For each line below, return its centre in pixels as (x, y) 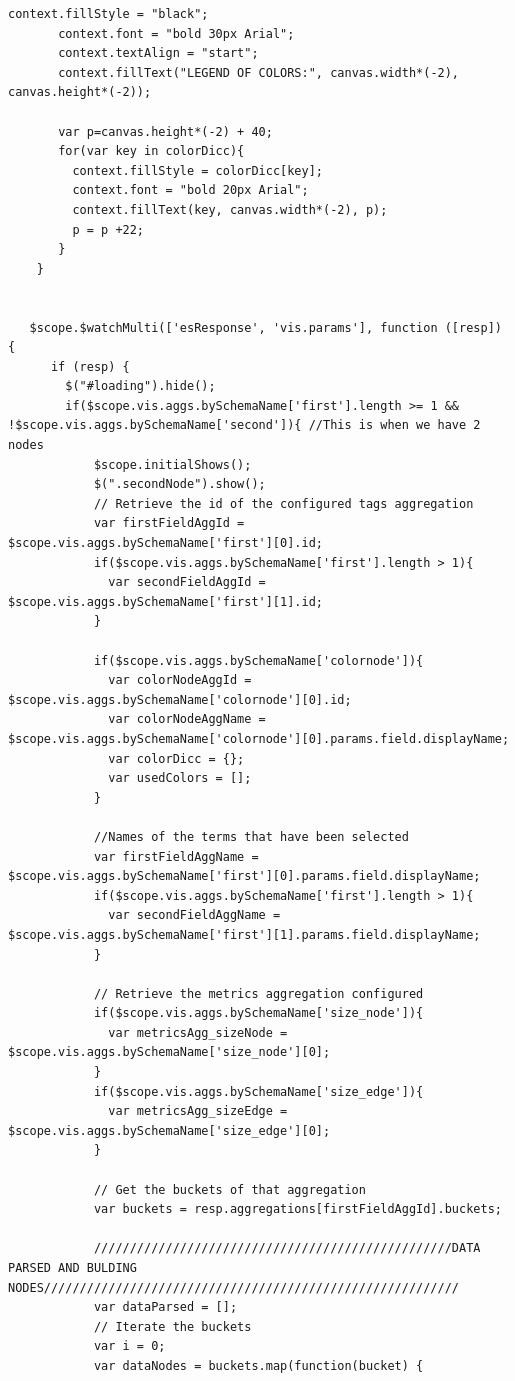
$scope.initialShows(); (172, 464)
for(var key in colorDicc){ (151, 151)
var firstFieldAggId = (169, 523)
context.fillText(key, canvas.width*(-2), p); (230, 209)
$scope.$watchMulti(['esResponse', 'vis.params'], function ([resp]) (265, 327)
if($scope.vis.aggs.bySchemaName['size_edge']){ (258, 1091)
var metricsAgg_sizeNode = (198, 1032)
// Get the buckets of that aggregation (229, 1189)
